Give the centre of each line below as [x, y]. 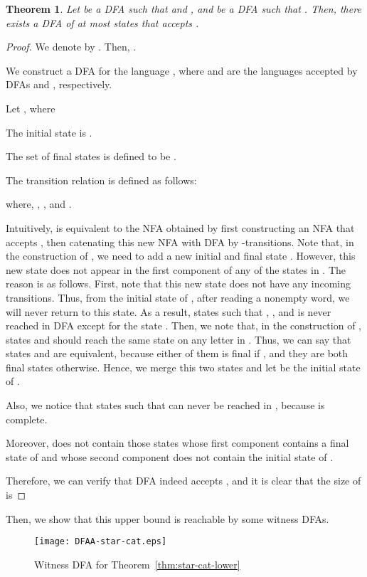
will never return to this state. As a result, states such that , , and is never [169, 311]
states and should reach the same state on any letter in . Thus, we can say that [179, 339]
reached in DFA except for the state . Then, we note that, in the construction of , [183, 325]
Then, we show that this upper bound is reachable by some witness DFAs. [167, 518]
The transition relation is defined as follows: [101, 180]
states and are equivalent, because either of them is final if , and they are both [177, 353]
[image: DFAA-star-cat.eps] [101, 542]
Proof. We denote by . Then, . [71, 47]
